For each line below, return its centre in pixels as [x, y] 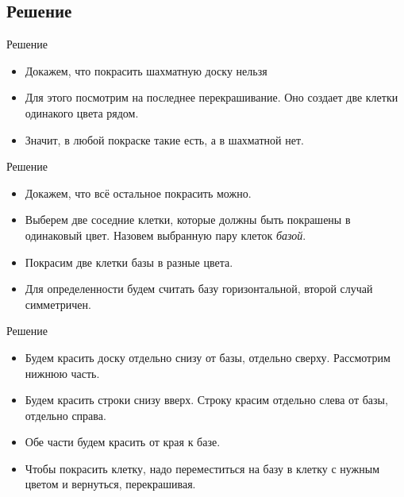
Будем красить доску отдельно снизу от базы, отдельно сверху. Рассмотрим [208, 357]
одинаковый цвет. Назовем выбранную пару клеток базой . [165, 235]
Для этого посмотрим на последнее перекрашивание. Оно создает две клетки [212, 97]
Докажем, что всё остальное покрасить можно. [138, 193]
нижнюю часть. [62, 373]
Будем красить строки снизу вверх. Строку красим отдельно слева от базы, [206, 400]
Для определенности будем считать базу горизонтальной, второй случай [199, 289]
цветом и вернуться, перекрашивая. [110, 484]
